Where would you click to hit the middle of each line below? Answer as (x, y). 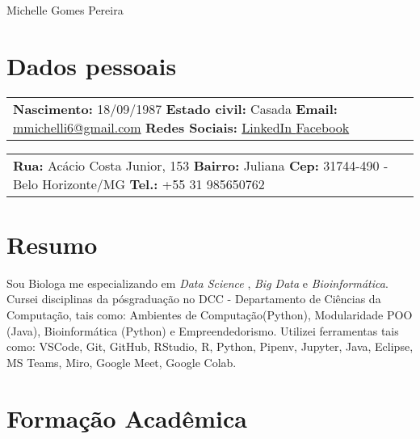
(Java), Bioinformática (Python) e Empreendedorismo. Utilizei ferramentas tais (203, 330)
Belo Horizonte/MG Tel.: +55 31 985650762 (139, 184)
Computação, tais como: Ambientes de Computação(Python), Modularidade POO (210, 315)
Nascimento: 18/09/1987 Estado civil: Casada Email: (175, 108)
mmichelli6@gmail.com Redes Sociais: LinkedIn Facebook (181, 127)
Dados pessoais (92, 65)
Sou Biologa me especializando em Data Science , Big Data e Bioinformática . (197, 283)
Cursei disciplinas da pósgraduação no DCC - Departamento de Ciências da (194, 299)
